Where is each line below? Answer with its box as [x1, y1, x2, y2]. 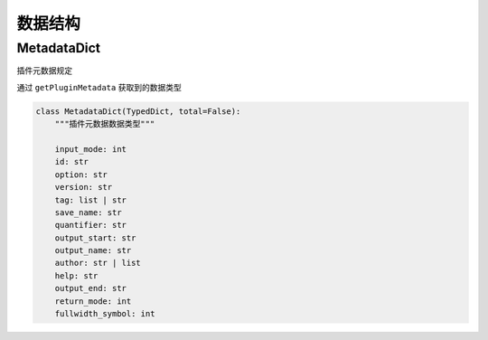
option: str [54, 169, 108, 180]
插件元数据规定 [16, 65, 72, 76]
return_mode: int [54, 296, 132, 307]
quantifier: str [54, 220, 127, 231]
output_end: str [54, 283, 127, 294]
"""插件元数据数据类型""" [54, 118, 155, 129]
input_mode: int [54, 144, 127, 154]
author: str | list [54, 258, 142, 269]
